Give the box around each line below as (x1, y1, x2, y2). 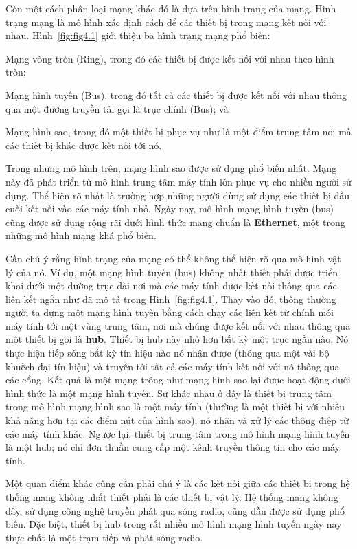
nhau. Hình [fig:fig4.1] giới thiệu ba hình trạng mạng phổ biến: (5, 28, 270, 43)
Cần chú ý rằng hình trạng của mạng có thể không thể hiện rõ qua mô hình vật (5, 251, 341, 265)
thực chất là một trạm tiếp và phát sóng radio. (5, 530, 203, 544)
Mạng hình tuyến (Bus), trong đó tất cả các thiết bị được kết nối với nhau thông (5, 87, 347, 102)
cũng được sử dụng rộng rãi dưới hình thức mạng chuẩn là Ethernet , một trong (5, 214, 345, 229)
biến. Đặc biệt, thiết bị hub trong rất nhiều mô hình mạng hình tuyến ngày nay (5, 517, 342, 531)
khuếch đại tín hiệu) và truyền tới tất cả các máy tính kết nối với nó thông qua (5, 359, 340, 373)
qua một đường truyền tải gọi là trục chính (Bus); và (5, 101, 229, 115)
